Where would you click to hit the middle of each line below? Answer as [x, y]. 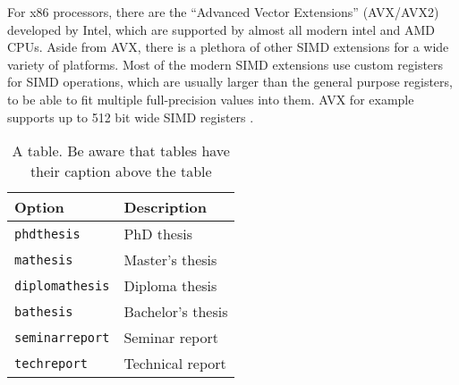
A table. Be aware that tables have [121, 151]
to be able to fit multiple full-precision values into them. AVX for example [211, 99]
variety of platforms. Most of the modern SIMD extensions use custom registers [225, 64]
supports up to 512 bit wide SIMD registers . [131, 117]
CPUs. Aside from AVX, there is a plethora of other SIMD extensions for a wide [228, 47]
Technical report [175, 364]
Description [165, 207]
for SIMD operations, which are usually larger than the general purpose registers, [230, 82]
